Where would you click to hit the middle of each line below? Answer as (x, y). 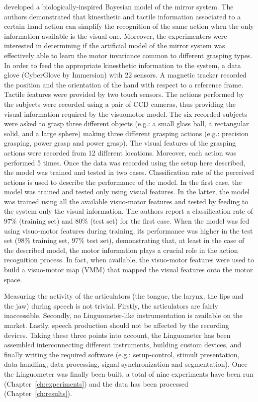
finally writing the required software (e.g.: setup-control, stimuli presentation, (122, 354)
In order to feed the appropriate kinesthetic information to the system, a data (123, 65)
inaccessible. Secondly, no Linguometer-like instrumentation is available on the (124, 315)
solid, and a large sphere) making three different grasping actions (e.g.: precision (126, 133)
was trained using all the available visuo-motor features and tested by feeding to (126, 201)
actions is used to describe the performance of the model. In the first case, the (123, 182)
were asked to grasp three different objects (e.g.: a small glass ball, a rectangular (127, 123)
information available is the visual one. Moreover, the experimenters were (116, 36)
